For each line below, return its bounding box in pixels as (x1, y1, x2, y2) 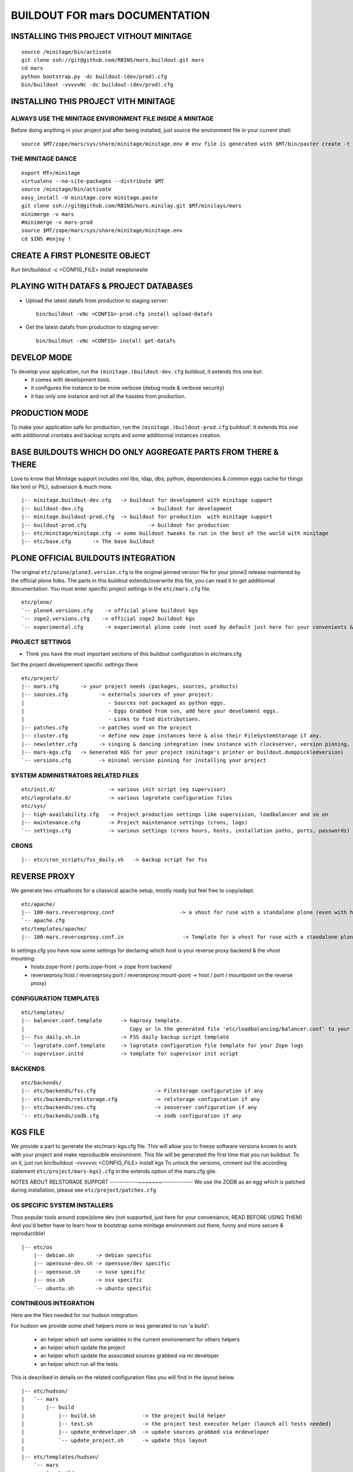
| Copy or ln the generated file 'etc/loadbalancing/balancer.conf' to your (21, 1025, 350, 1032)
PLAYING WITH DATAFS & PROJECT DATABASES (11, 281, 194, 291)
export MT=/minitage (21, 170, 81, 176)
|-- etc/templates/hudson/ (21, 1453, 99, 1460)
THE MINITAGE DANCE (11, 155, 77, 163)
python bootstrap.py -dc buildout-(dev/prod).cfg (21, 73, 168, 79)
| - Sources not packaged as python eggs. (21, 699, 227, 706)
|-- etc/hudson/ (21, 1387, 68, 1394)
